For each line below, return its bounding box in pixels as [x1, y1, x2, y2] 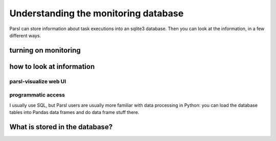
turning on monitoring [9, 46, 81, 55]
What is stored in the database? [9, 123, 113, 131]
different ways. [9, 32, 41, 38]
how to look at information [9, 62, 95, 71]
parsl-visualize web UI [9, 78, 66, 85]
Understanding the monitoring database [9, 8, 184, 19]
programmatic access [9, 91, 65, 99]
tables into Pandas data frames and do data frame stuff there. [9, 109, 140, 115]
